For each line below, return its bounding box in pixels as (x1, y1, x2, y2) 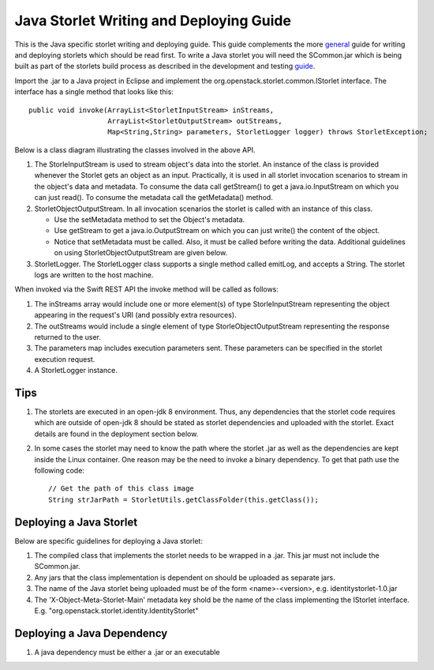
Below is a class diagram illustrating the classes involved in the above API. (14, 145, 256, 154)
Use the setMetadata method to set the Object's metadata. (54, 215, 245, 224)
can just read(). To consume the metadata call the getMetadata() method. (34, 193, 274, 202)
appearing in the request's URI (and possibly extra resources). (34, 311, 237, 320)
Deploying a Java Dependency (14, 627, 168, 640)
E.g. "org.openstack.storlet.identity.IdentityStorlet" (34, 605, 199, 615)
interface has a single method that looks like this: (14, 87, 174, 96)
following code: (34, 465, 84, 475)
